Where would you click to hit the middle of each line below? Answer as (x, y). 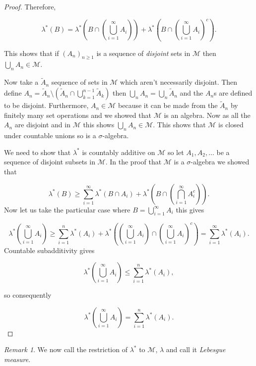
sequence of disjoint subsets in (50, 162)
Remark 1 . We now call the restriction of (66, 349)
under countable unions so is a (50, 135)
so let (176, 152)
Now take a (21, 82)
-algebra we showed (220, 162)
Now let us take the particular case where (67, 209)
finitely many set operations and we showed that (78, 115)
